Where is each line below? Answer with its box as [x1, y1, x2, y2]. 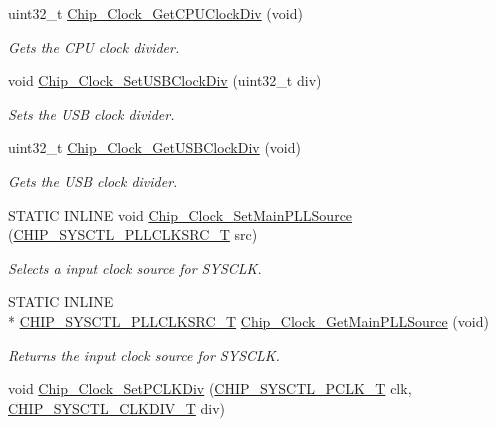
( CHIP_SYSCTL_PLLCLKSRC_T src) [8, 224, 258, 245]
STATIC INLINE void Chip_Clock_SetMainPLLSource [8, 204, 353, 225]
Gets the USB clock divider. [8, 170, 178, 191]
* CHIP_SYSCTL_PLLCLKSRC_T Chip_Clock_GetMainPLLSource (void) [8, 310, 489, 331]
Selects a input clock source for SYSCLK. [8, 257, 262, 278]
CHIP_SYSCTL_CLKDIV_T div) [8, 397, 226, 418]
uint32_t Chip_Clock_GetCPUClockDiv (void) [8, 3, 303, 23]
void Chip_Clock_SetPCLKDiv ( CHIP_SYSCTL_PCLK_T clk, [8, 378, 412, 399]
